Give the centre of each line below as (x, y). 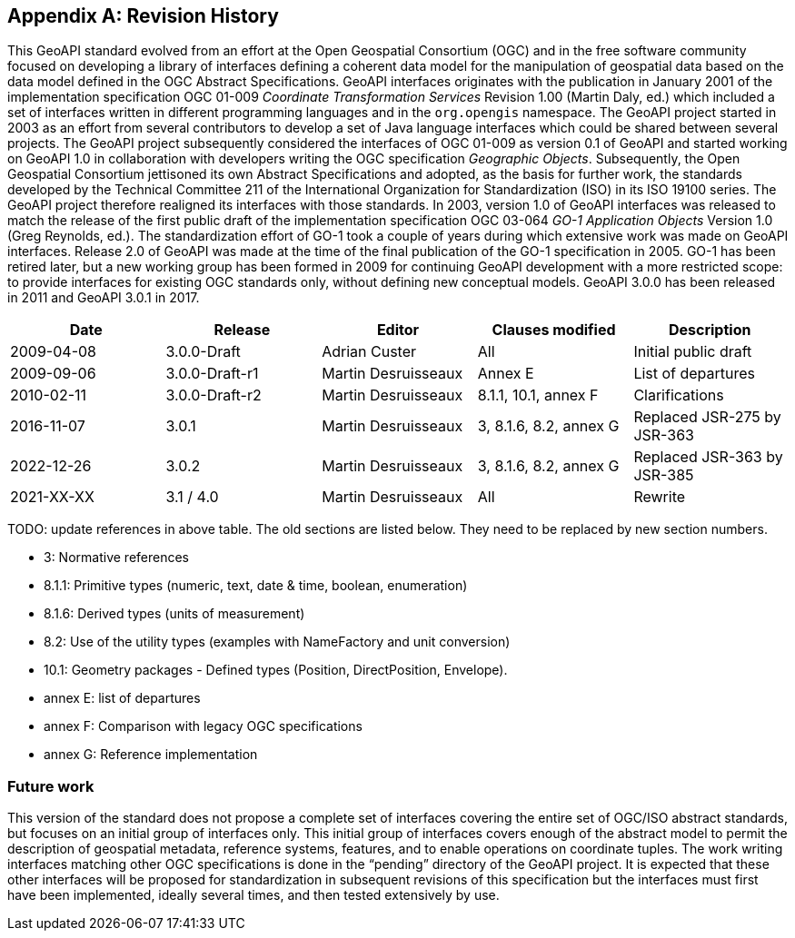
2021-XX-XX (52, 497)
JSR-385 (664, 475)
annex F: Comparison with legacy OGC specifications (203, 726)
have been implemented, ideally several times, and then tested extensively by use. (253, 895)
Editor (398, 330)
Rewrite (660, 497)
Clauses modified (554, 330)
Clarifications (679, 395)
